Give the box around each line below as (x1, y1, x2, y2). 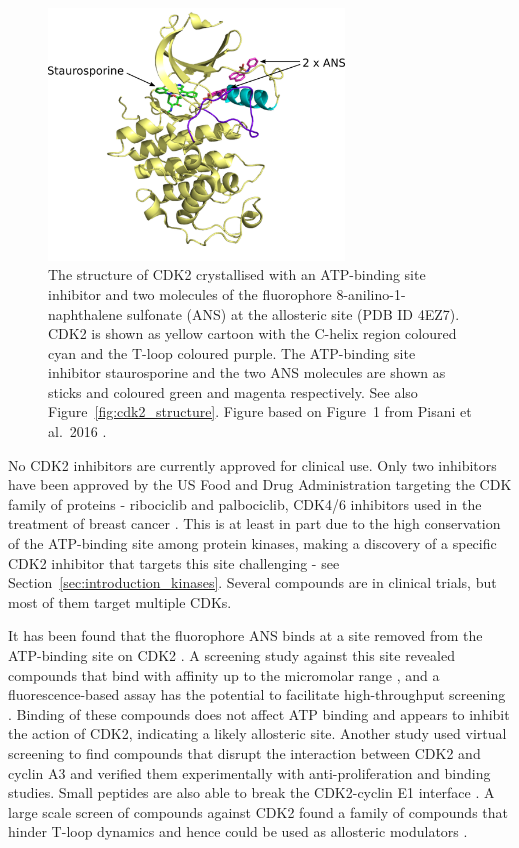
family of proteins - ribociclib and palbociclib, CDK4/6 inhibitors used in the (8, 493, 482, 514)
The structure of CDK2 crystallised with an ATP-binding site (48, 264, 426, 285)
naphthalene (48, 303, 123, 324)
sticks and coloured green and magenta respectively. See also (48, 381, 418, 402)
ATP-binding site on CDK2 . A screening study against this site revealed (8, 645, 455, 666)
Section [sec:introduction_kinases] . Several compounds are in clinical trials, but (8, 572, 497, 593)
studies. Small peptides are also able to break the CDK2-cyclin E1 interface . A (8, 782, 495, 803)
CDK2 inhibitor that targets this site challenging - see (8, 552, 340, 573)
